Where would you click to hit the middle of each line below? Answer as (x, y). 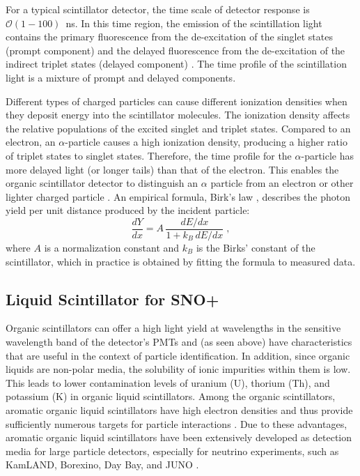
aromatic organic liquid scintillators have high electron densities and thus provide (179, 409)
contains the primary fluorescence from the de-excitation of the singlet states (169, 37)
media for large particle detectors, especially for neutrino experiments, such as (172, 451)
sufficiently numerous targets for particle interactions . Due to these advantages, (177, 423)
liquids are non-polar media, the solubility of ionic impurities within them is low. (178, 369)
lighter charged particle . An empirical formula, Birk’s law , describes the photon (178, 196)
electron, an (31, 142)
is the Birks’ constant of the (256, 247)
